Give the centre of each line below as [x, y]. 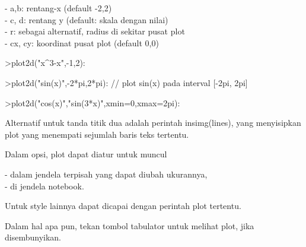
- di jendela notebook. [44, 186]
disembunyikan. [33, 237]
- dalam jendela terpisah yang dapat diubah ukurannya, [106, 174]
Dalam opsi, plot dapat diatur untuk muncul [86, 154]
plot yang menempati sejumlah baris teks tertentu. [97, 134]
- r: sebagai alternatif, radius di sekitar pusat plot [95, 31]
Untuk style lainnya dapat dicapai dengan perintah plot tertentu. [123, 206]
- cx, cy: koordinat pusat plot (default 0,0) [82, 42]
